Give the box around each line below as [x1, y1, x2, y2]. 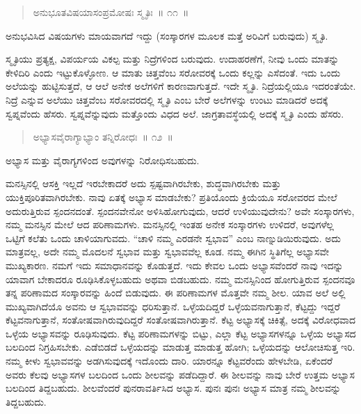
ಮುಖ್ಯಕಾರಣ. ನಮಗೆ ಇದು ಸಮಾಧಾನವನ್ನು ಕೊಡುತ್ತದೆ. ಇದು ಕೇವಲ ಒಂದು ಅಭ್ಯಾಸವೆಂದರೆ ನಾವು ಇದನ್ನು [6, 257, 344, 272]
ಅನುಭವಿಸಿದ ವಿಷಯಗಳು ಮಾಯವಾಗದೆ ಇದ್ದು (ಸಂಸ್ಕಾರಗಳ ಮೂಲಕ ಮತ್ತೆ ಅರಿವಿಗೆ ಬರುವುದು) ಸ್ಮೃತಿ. [6, 28, 328, 42]
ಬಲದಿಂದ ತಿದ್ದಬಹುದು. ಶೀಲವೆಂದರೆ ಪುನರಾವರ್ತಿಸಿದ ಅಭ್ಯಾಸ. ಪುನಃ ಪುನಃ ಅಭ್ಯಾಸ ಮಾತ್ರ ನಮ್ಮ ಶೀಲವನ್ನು [6, 381, 341, 395]
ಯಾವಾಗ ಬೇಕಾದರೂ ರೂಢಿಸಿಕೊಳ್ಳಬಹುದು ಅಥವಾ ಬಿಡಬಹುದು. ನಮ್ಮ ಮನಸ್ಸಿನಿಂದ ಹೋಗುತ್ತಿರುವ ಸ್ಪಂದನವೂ [6, 271, 355, 286]
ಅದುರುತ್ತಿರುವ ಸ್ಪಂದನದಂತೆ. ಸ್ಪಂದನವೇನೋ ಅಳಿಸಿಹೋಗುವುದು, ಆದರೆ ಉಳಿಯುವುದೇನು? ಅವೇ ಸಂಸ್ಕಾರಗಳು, [6, 203, 355, 218]
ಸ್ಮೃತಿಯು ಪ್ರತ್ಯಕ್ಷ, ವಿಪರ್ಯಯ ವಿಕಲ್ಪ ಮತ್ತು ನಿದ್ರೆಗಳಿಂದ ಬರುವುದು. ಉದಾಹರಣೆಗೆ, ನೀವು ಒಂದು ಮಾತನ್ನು [6, 51, 339, 66]
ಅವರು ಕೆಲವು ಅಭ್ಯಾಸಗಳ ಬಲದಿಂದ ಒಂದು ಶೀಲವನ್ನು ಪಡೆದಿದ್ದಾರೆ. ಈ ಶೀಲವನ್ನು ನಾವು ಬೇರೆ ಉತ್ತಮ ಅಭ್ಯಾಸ [6, 367, 355, 381]
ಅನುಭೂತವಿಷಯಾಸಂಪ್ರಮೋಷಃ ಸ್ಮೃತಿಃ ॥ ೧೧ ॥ [33, 5, 189, 19]
